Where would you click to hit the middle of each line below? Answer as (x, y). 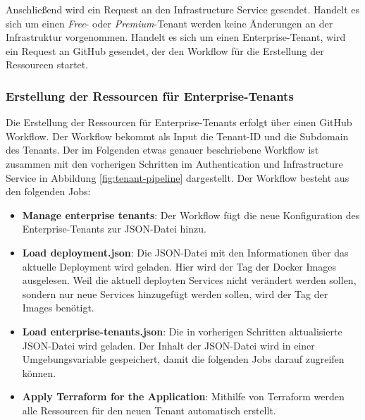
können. (39, 372)
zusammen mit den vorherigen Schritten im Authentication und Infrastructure (174, 163)
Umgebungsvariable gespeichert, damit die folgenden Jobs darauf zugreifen (183, 359)
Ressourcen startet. (47, 64)
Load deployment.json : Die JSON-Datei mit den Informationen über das (185, 252)
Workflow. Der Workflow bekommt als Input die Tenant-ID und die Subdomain (177, 136)
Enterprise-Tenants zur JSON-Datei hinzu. (114, 229)
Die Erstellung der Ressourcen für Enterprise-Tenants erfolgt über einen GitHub (179, 122)
